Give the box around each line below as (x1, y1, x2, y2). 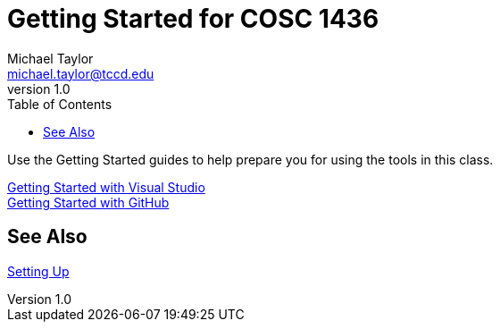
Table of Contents (7, 96, 112, 112)
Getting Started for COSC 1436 (7, 4, 379, 34)
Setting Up (7, 263, 70, 279)
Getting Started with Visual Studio (7, 179, 205, 195)
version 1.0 (7, 80, 71, 97)
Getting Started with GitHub (7, 194, 170, 210)
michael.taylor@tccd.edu (7, 65, 154, 81)
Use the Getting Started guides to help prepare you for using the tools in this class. (7, 151, 494, 167)
